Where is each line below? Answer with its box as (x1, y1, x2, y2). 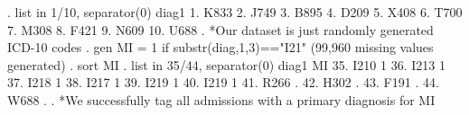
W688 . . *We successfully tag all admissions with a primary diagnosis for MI (7, 90, 436, 109)
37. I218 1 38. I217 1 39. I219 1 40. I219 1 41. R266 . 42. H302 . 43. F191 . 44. (7, 73, 439, 92)
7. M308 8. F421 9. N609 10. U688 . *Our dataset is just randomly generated (7, 20, 434, 39)
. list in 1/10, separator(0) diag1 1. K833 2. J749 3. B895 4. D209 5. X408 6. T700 (7, 3, 463, 21)
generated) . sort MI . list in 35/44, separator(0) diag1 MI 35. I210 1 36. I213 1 (7, 55, 446, 74)
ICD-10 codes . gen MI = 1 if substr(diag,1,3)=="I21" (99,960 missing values (7, 38, 434, 57)
